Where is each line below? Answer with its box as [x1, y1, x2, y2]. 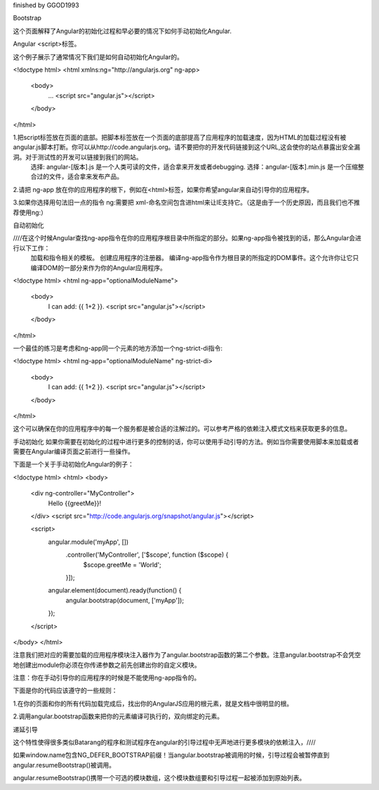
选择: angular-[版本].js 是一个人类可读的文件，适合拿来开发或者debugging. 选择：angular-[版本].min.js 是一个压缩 [30, 162, 358, 171]
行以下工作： [13, 243, 51, 252]
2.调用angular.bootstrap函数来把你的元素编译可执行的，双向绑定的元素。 [13, 712, 224, 720]
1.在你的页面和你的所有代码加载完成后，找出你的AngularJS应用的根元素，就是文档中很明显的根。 [13, 699, 293, 708]
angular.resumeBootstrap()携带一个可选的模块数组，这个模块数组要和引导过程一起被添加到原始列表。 [13, 774, 306, 782]
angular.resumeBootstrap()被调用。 [13, 760, 116, 769]
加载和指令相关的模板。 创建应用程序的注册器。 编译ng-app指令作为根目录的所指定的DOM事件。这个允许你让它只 [30, 254, 359, 262]
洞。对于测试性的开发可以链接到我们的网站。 [13, 153, 142, 161]
